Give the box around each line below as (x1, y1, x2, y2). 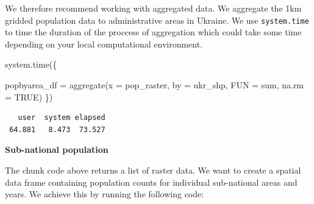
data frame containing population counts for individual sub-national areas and (5, 175, 298, 188)
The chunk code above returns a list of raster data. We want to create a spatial (5, 164, 301, 176)
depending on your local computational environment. (5, 37, 203, 50)
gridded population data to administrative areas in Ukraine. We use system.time (5, 13, 309, 26)
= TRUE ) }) (5, 90, 53, 103)
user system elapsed (18, 113, 105, 122)
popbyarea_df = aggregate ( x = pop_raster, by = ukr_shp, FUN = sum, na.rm (5, 79, 304, 91)
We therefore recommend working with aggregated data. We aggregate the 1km (5, 2, 302, 14)
